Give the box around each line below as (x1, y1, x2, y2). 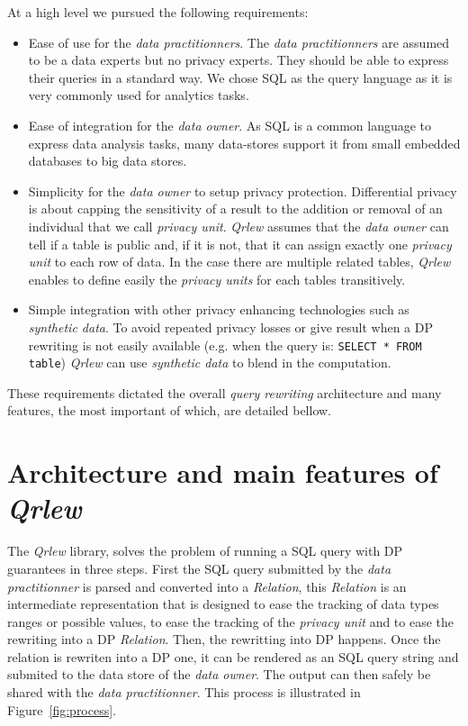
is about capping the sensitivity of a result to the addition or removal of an (28, 199, 443, 218)
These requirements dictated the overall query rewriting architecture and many (7, 383, 442, 402)
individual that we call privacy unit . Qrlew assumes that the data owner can (28, 216, 449, 235)
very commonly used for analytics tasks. (28, 86, 249, 104)
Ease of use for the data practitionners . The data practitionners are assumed (28, 32, 450, 51)
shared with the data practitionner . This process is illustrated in (7, 683, 361, 702)
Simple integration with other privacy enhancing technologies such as (28, 300, 409, 319)
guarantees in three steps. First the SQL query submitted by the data (7, 558, 391, 577)
